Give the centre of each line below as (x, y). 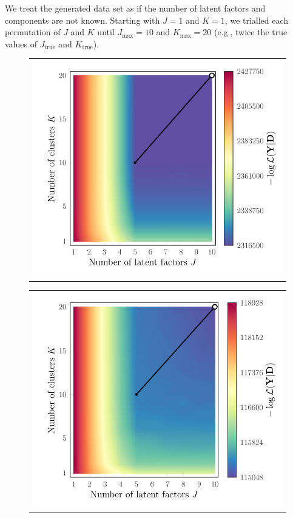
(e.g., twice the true (251, 32)
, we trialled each (257, 20)
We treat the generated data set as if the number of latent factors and (135, 8)
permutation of (33, 32)
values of (21, 43)
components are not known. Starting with (83, 20)
